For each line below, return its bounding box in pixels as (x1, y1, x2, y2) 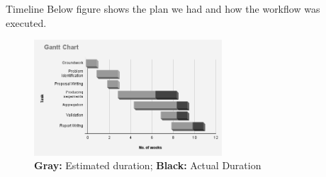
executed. (6, 15, 47, 30)
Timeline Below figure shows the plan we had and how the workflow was (6, 1, 320, 16)
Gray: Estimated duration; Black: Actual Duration (34, 158, 262, 173)
